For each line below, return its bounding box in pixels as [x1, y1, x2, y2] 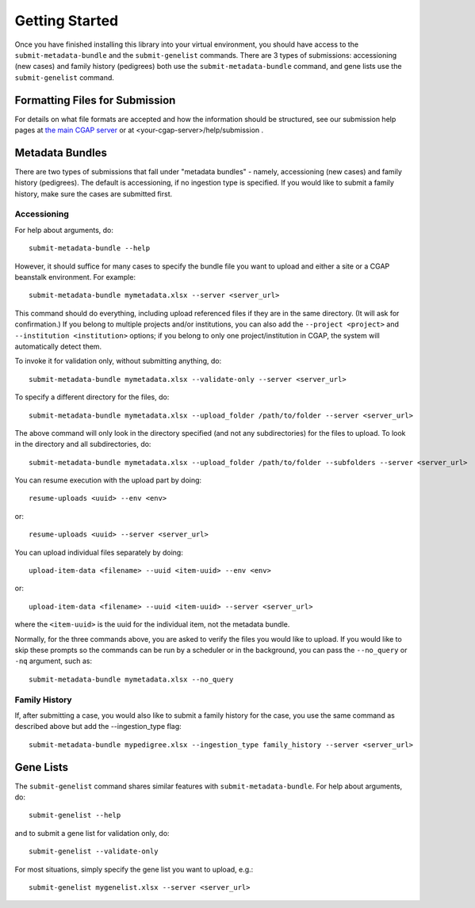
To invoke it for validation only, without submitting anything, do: [14, 357, 222, 366]
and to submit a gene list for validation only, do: [14, 828, 170, 837]
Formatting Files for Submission [14, 93, 176, 107]
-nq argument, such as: [14, 656, 93, 666]
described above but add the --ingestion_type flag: [14, 722, 182, 731]
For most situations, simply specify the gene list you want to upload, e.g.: [14, 864, 254, 874]
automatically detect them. [14, 341, 102, 351]
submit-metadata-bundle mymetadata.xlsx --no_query [29, 674, 234, 684]
